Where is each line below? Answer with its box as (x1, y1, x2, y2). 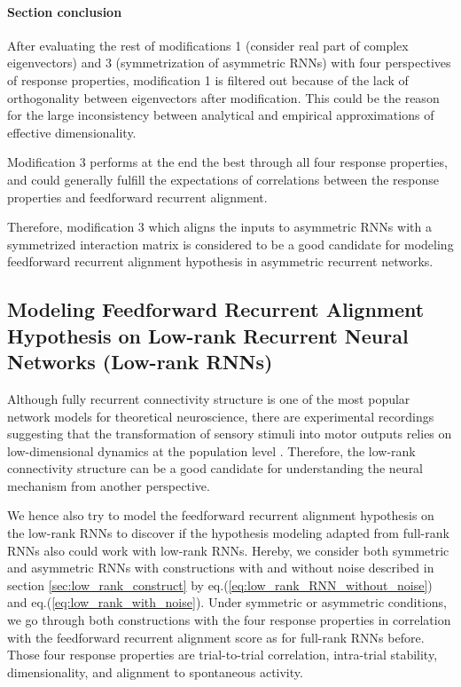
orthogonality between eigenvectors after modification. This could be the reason (7, 88, 440, 107)
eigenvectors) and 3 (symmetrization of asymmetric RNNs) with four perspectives (7, 53, 451, 72)
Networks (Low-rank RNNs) (7, 348, 273, 375)
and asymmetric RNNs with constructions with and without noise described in (7, 558, 434, 577)
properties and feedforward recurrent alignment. (7, 187, 268, 206)
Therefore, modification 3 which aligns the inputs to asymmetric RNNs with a (7, 217, 432, 236)
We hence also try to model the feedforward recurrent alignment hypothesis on (7, 506, 434, 525)
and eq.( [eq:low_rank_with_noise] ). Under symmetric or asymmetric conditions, (7, 593, 447, 612)
